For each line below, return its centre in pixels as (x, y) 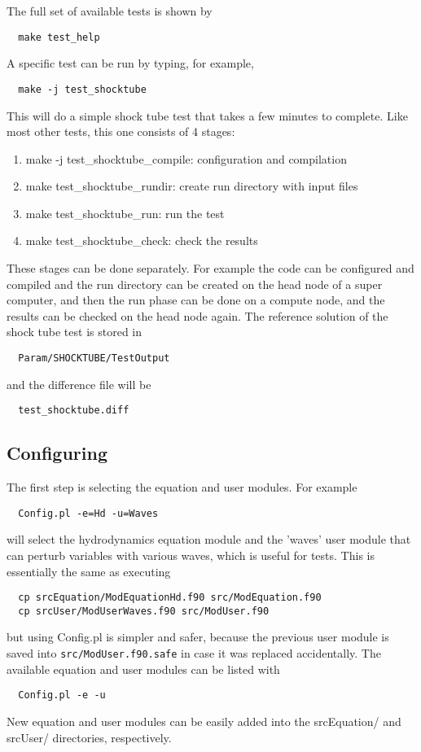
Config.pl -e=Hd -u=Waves (88, 513)
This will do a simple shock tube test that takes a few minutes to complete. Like (207, 115)
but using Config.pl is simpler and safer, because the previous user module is (198, 637)
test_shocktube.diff (74, 411)
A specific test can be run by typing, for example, (130, 63)
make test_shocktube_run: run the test (125, 213)
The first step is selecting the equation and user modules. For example (182, 487)
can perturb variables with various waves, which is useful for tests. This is (191, 555)
